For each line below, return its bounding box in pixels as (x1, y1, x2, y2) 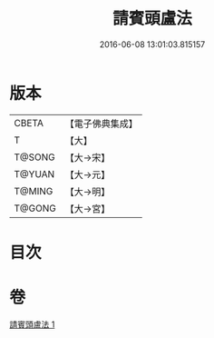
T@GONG (14, 202, 56, 214)
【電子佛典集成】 (64, 117, 138, 130)
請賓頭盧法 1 (9, 319, 55, 330)
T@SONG (14, 151, 56, 164)
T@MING (14, 184, 53, 197)
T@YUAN (14, 167, 55, 180)
